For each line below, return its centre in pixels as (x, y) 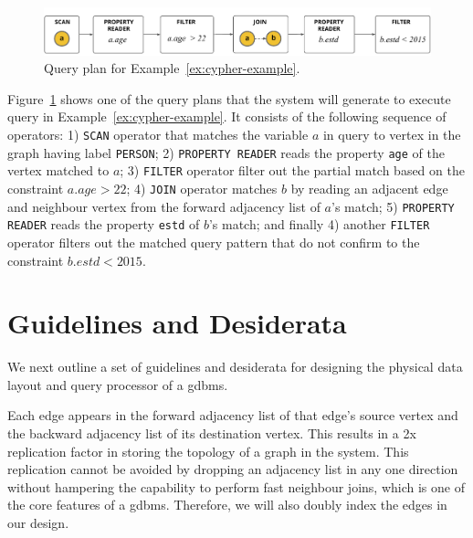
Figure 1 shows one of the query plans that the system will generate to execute (229, 98)
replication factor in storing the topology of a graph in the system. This (208, 451)
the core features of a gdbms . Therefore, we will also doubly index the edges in (227, 505)
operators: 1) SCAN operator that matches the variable (158, 134)
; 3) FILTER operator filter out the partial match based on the (292, 170)
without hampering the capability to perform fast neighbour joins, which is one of (236, 486)
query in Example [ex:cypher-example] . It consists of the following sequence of (227, 116)
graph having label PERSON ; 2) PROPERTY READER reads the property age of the (226, 152)
